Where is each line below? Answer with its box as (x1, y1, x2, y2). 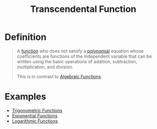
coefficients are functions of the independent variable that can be (16, 53, 152, 59)
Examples (4, 91, 46, 103)
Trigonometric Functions (11, 107, 63, 113)
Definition (4, 31, 47, 43)
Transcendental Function (30, 3, 137, 15)
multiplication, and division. (16, 64, 73, 70)
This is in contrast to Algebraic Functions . (16, 73, 103, 79)
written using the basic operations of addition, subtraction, (16, 58, 138, 64)
